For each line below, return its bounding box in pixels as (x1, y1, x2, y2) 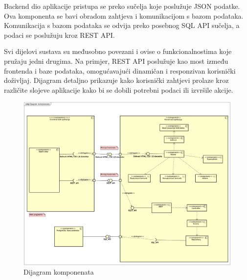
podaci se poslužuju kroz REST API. (4, 29, 115, 40)
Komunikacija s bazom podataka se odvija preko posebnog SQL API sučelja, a (4, 20, 240, 30)
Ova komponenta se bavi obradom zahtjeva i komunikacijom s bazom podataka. (4, 10, 244, 21)
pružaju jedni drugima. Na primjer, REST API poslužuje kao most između (4, 55, 228, 66)
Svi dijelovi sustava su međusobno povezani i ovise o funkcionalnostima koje (4, 46, 232, 56)
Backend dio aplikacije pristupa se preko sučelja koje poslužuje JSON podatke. (4, 1, 240, 11)
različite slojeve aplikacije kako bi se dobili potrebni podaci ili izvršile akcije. (4, 84, 233, 95)
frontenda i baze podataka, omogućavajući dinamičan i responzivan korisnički (4, 65, 236, 76)
